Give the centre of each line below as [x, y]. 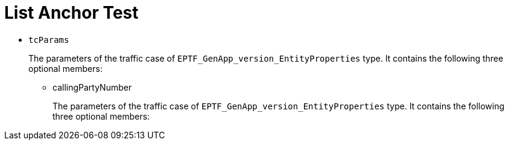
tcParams [49, 40]
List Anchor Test [71, 13]
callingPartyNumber [92, 87]
